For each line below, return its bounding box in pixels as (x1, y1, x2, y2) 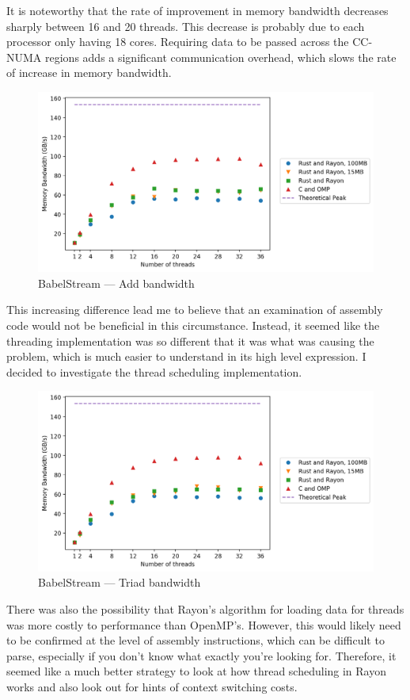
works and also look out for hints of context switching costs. (6, 678, 298, 694)
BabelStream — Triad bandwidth (38, 574, 201, 591)
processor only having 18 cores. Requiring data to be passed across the (6, 33, 349, 50)
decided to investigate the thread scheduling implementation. (6, 363, 302, 380)
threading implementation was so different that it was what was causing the (6, 332, 374, 349)
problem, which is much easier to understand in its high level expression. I (6, 348, 366, 365)
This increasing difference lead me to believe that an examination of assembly (6, 301, 383, 318)
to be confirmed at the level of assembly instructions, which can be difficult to (6, 632, 385, 648)
